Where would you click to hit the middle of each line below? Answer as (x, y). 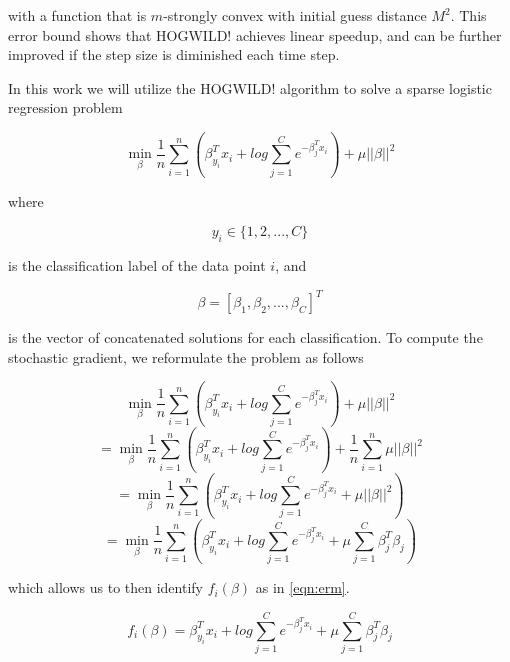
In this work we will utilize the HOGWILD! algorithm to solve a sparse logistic (250, 87)
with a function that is (77, 15)
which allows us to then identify (105, 587)
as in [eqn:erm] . (302, 587)
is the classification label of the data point (137, 265)
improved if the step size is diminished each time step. (174, 54)
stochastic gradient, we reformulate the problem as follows (186, 356)
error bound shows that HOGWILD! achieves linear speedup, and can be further (255, 34)
